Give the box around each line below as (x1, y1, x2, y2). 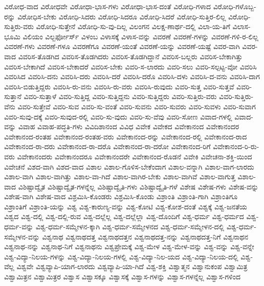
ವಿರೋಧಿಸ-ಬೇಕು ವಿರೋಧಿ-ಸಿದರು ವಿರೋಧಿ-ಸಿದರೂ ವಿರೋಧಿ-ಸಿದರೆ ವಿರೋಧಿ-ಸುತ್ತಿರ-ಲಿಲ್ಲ (17, 11, 226, 21)
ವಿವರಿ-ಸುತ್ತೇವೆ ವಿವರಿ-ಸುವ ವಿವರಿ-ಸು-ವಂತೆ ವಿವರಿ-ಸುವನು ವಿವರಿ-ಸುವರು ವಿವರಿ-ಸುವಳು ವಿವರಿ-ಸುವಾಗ (17, 101, 256, 111)
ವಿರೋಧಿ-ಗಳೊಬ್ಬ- (213, 1, 256, 11)
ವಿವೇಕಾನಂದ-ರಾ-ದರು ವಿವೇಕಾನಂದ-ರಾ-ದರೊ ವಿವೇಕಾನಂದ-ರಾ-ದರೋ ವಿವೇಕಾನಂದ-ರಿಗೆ (4, 141, 211, 152)
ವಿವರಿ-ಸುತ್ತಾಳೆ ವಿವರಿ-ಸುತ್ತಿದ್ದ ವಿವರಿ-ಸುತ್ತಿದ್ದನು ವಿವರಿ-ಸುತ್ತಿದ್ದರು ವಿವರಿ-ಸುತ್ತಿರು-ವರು (24, 91, 217, 102)
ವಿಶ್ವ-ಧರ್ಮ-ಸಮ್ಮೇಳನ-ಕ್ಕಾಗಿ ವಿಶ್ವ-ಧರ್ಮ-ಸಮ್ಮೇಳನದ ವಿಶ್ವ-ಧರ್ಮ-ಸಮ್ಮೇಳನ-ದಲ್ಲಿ (36, 221, 225, 232)
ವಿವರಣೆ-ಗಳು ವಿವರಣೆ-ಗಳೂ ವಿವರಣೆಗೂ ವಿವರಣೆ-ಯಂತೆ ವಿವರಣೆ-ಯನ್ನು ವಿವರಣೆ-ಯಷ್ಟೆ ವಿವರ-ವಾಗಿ (4, 41, 240, 52)
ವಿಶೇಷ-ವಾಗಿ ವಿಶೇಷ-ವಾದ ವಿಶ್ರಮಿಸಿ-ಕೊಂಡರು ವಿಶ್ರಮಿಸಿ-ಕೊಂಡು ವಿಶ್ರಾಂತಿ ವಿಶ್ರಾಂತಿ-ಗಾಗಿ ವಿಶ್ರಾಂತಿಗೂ (4, 191, 238, 202)
